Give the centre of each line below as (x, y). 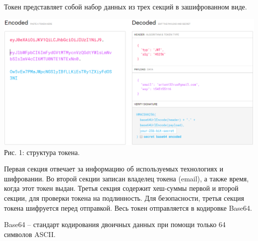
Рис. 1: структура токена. (42, 152)
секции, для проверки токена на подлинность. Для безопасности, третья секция (124, 198)
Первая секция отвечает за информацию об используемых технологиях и (114, 169)
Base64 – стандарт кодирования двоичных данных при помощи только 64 (115, 224)
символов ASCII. (30, 234)
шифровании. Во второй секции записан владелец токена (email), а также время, (127, 178)
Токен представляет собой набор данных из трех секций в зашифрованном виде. (126, 6)
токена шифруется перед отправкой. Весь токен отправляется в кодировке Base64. (128, 207)
